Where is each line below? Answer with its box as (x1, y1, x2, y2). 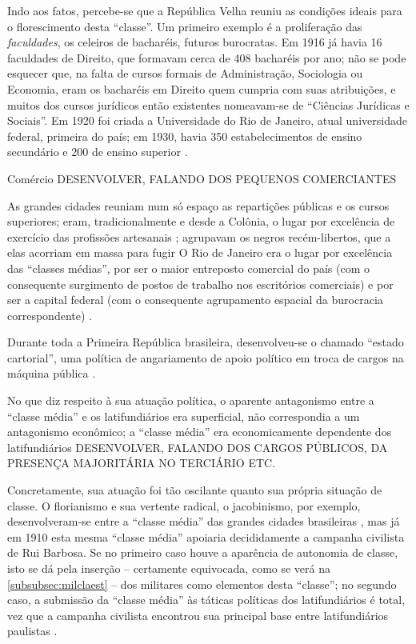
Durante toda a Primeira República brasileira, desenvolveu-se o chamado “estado (7, 334, 404, 350)
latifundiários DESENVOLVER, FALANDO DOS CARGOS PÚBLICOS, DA (7, 438, 388, 455)
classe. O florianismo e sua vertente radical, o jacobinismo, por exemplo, (7, 497, 361, 514)
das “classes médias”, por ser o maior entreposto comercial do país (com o (7, 259, 370, 276)
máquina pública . (7, 365, 96, 382)
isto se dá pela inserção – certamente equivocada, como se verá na (7, 560, 331, 576)
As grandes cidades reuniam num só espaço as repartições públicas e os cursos (7, 197, 390, 214)
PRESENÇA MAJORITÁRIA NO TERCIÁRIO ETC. (7, 454, 276, 471)
